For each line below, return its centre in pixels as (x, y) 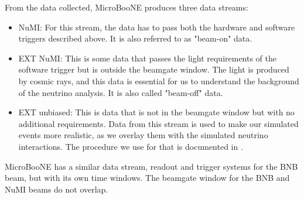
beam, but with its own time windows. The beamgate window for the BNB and (147, 178)
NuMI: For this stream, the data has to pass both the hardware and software (157, 27)
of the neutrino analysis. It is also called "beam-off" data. (121, 92)
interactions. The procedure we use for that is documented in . (131, 146)
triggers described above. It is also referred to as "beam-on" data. (135, 38)
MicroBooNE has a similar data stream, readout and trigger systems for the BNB (151, 166)
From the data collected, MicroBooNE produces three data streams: (127, 7)
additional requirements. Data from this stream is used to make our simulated (158, 123)
